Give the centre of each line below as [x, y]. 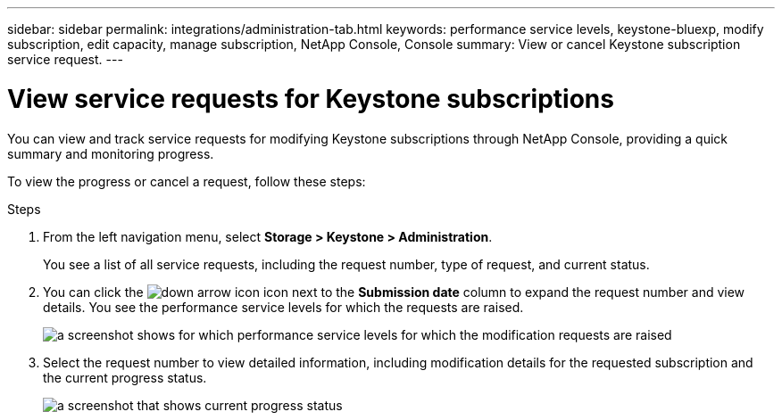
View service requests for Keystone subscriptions [311, 99]
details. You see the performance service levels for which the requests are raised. [283, 307]
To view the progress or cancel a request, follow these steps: [187, 181]
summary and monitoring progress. [111, 153]
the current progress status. [125, 377]
